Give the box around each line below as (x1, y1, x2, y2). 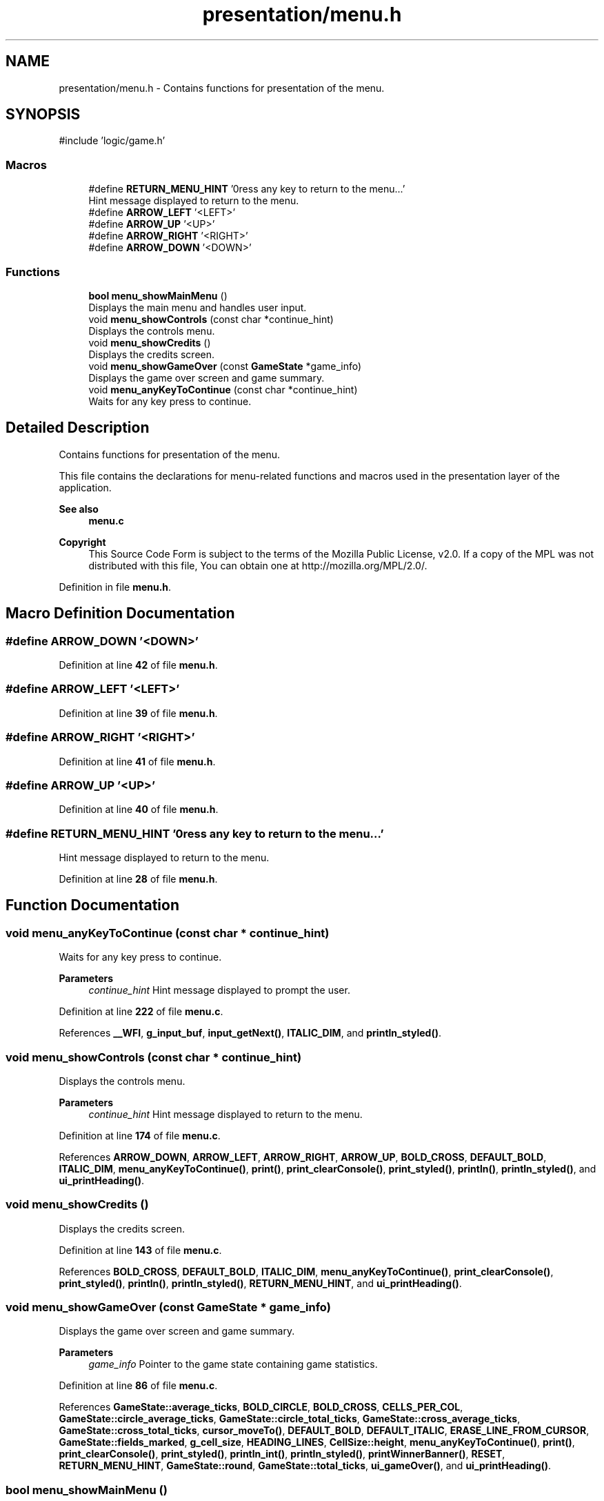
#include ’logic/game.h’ (59, 135, 165, 147)
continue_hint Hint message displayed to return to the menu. (88, 1108, 363, 1120)
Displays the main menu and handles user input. (88, 301, 307, 313)
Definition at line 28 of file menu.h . (59, 873, 218, 885)
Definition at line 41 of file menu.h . (59, 755, 216, 767)
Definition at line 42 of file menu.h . (59, 659, 218, 671)
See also (59, 502, 99, 515)
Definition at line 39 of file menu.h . (59, 707, 218, 719)
